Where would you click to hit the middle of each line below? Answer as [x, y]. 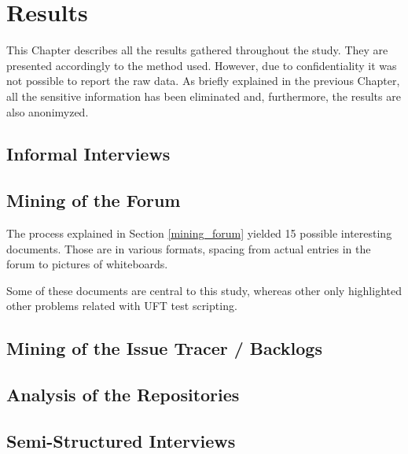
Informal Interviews [88, 154]
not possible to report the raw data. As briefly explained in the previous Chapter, [203, 81]
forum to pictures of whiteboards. [87, 264]
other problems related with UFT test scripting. [122, 306]
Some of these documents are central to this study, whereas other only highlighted [204, 290]
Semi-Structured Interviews [121, 441]
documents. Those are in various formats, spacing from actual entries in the [189, 248]
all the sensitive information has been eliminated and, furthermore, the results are [204, 96]
